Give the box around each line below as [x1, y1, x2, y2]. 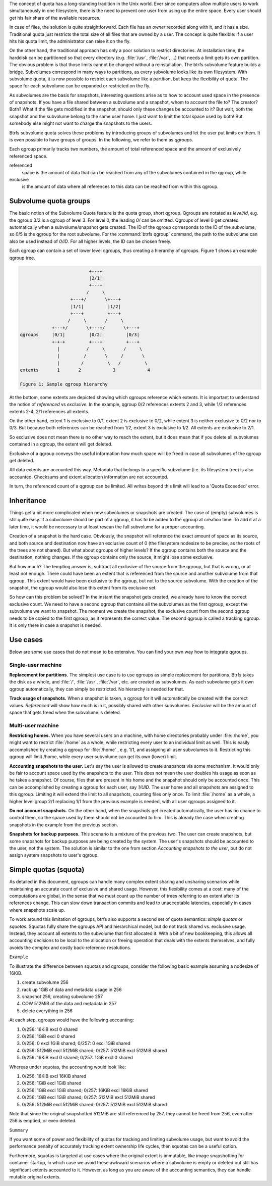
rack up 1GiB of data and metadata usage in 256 [22, 986, 122, 993]
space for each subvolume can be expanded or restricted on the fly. [9, 83, 151, 89]
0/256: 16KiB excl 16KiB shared [22, 1073, 87, 1079]
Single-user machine [9, 661, 62, 668]
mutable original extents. [9, 1174, 61, 1180]
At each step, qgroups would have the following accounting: [9, 1017, 134, 1023]
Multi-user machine [9, 722, 59, 729]
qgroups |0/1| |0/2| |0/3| [20, 332, 140, 338]
